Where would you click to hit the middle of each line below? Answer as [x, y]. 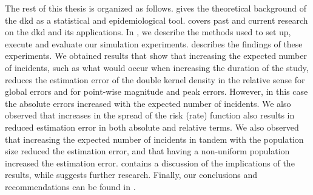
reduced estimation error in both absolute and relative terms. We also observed [152, 127]
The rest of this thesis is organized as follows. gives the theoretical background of [156, 8]
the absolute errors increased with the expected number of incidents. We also [148, 103]
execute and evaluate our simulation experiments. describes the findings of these [154, 43]
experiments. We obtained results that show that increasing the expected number [156, 56]
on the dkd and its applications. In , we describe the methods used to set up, [148, 32]
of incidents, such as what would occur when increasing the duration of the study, [157, 67]
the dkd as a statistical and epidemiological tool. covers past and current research [156, 20]
